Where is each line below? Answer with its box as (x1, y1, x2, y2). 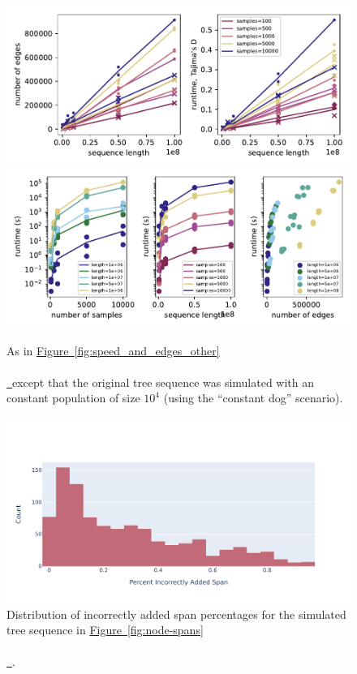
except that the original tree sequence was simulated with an (12, 373, 315, 390)
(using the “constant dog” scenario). (163, 389, 343, 406)
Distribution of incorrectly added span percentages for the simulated (6, 605, 346, 622)
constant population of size (6, 389, 140, 406)
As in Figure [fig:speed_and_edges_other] (6, 341, 220, 358)
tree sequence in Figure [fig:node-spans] (6, 621, 204, 638)
